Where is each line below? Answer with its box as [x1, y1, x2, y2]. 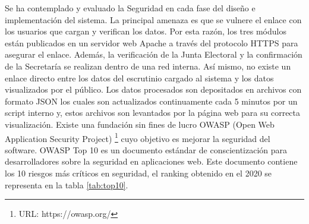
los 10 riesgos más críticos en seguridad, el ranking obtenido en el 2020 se [5, 166, 272, 179]
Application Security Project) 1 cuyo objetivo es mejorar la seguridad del [5, 130, 270, 144]
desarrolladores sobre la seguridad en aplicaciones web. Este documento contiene [5, 155, 298, 168]
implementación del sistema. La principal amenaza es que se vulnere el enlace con [5, 13, 302, 26]
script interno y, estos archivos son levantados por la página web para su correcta [5, 106, 301, 119]
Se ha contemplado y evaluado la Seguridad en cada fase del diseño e [5, 2, 256, 14]
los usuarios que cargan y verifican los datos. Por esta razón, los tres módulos [5, 25, 286, 37]
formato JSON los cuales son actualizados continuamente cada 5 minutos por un [5, 94, 298, 107]
